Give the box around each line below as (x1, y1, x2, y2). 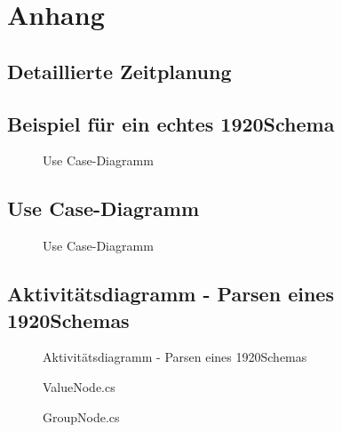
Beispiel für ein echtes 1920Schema (7, 109, 335, 137)
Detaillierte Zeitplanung (7, 57, 232, 84)
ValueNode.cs (43, 377, 115, 396)
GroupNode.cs (43, 407, 120, 426)
